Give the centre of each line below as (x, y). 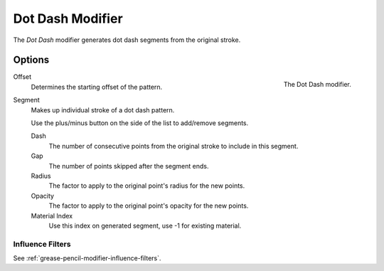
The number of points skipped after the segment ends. (129, 166)
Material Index (52, 216)
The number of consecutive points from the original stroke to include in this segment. (174, 146)
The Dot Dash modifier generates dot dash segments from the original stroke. (127, 40)
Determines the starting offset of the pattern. (97, 87)
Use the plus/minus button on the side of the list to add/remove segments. (140, 123)
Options (31, 60)
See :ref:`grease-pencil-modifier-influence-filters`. (87, 258)
